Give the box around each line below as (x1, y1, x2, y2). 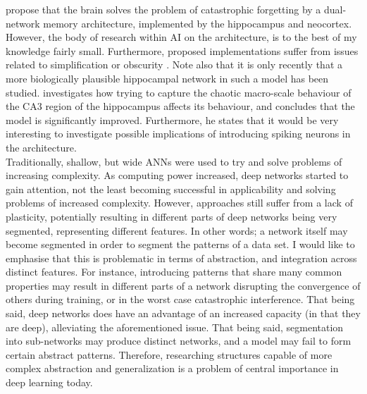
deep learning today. (6, 375, 93, 390)
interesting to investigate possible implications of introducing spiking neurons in (6, 126, 351, 141)
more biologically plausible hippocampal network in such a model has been (6, 70, 329, 85)
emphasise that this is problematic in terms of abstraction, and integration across (6, 250, 357, 265)
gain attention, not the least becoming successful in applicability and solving (6, 181, 336, 196)
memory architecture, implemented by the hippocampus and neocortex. (43, 16, 352, 30)
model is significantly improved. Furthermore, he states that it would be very (6, 112, 339, 127)
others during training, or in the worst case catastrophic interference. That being (6, 292, 355, 307)
